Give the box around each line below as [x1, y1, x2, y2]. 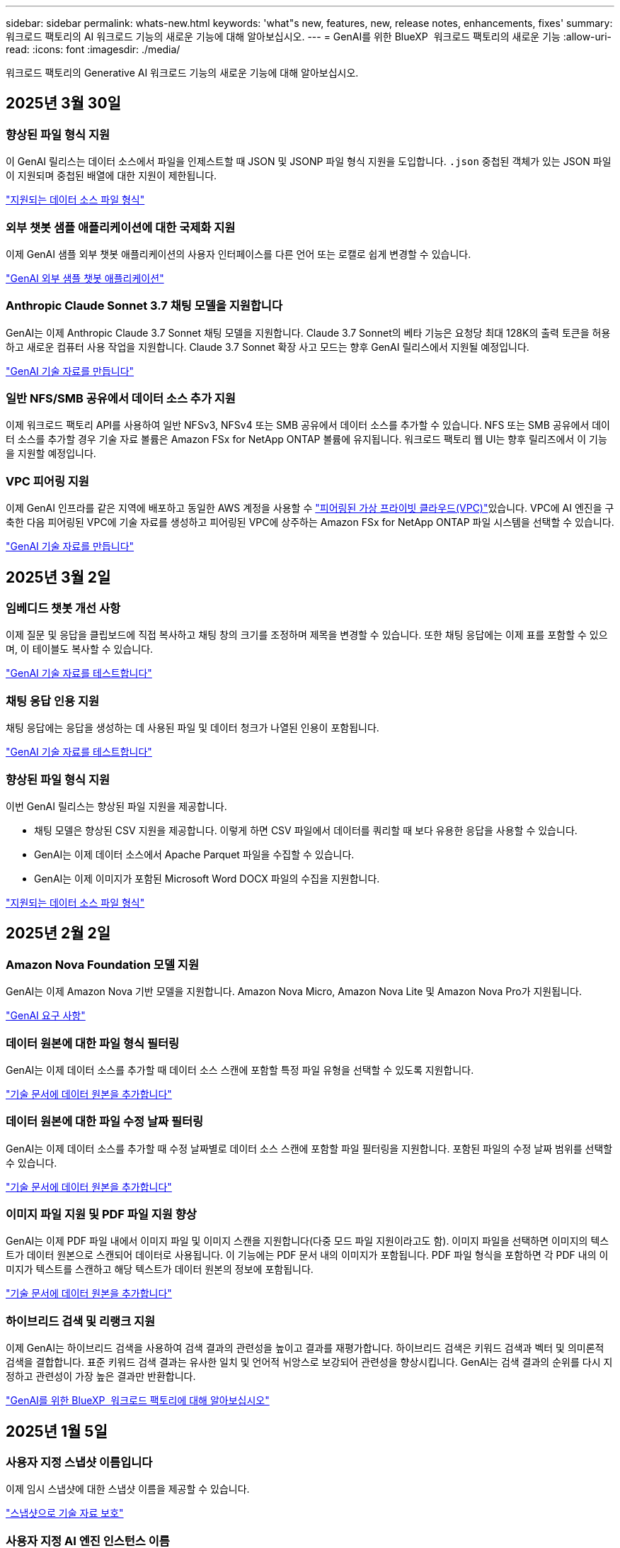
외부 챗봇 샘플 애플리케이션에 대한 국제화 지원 [6, 220, 236, 235]
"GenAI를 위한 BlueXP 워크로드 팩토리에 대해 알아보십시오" [6, 1394, 270, 1407]
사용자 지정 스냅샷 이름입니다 [6, 1455, 153, 1469]
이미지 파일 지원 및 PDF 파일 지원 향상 [6, 1207, 197, 1222]
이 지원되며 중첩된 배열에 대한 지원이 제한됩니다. [6, 169, 217, 182]
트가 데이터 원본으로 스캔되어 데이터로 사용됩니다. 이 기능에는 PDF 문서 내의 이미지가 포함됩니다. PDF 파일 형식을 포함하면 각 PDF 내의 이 [6, 1249, 609, 1262]
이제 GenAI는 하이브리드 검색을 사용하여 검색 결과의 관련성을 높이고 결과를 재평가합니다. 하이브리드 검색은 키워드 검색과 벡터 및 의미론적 [6, 1342, 604, 1354]
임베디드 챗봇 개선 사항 [6, 601, 121, 616]
